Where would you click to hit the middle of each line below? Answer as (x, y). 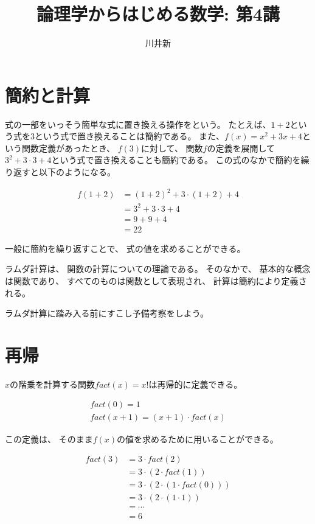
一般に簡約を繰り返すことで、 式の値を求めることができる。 (125, 248)
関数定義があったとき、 (68, 148)
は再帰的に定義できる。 (196, 384)
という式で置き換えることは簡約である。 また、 (130, 136)
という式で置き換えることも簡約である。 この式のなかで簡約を (176, 160)
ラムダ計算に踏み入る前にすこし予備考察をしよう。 (107, 313)
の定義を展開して (241, 148)
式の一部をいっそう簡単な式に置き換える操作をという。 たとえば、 (138, 124)
